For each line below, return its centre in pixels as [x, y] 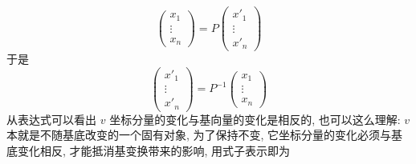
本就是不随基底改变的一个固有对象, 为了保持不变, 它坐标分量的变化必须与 [199, 135]
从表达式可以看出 [51, 119]
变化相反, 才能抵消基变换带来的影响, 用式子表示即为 [154, 150]
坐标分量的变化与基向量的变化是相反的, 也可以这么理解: [255, 119]
